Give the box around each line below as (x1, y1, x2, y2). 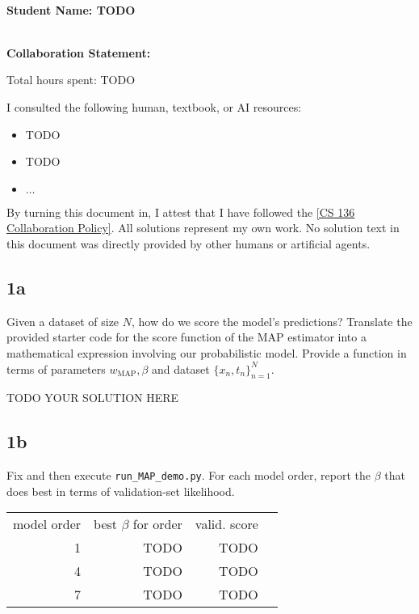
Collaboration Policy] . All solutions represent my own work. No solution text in (6, 219, 400, 236)
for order (132, 514, 182, 534)
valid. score (195, 514, 258, 534)
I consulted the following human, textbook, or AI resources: (6, 98, 302, 115)
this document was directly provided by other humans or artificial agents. (6, 235, 371, 252)
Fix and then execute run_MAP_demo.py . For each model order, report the (6, 467, 371, 484)
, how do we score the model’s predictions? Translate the (131, 312, 413, 329)
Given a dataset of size (6, 312, 119, 329)
